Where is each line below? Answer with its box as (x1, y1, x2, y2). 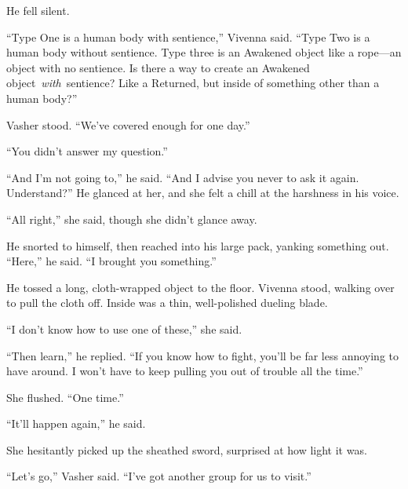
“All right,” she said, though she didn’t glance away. (6, 210, 257, 227)
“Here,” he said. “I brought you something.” (6, 253, 217, 269)
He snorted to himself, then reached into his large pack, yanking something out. (6, 237, 389, 254)
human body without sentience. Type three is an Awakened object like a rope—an (6, 44, 402, 60)
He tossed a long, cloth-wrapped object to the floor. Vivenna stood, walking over (6, 279, 395, 295)
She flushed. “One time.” (6, 389, 124, 405)
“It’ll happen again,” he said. (6, 415, 146, 432)
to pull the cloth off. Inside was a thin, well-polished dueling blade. (6, 294, 328, 311)
